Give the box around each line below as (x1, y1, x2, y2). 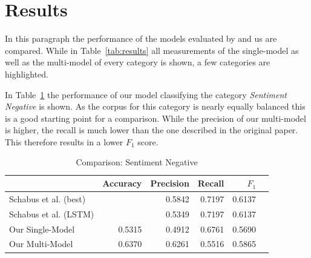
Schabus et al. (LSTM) (9, 207, 94, 220)
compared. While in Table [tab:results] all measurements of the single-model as (5, 44, 299, 56)
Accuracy (102, 177, 142, 190)
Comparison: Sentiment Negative (76, 156, 198, 168)
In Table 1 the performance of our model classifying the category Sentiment (5, 88, 287, 101)
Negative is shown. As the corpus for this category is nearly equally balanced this (5, 100, 306, 113)
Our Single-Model (9, 222, 75, 235)
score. (137, 135, 159, 148)
